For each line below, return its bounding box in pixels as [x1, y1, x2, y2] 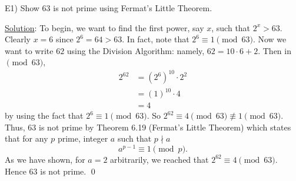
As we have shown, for [5, 153, 85, 165]
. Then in [258, 44, 291, 56]
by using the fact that [5, 109, 84, 122]
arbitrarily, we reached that [110, 153, 209, 165]
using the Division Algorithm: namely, [66, 44, 205, 56]
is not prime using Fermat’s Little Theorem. [53, 2, 212, 14]
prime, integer [57, 132, 108, 145]
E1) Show [5, 2, 39, 14]
